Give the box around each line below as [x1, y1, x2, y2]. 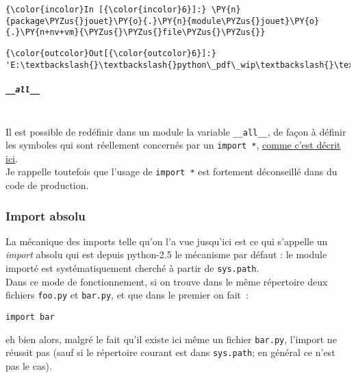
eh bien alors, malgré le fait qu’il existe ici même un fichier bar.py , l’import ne [5, 331, 337, 346]
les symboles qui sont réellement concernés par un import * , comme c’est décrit [5, 138, 341, 152]
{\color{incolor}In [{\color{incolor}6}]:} [5, 5, 207, 14]
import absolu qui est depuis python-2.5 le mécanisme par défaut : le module [5, 247, 327, 262]
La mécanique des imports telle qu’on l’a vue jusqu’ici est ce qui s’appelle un [5, 234, 328, 248]
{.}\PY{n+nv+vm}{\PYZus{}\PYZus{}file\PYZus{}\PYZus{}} [5, 27, 266, 38]
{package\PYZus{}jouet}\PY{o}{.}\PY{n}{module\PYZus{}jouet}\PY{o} [5, 16, 320, 26]
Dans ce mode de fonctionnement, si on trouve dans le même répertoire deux [5, 274, 328, 288]
